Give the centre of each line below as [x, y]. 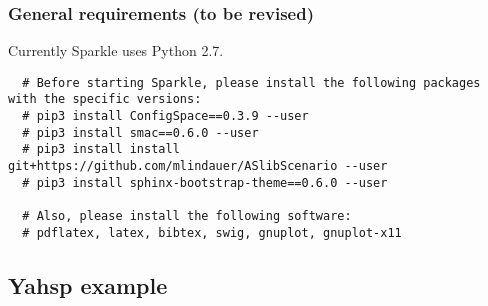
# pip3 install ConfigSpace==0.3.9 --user [165, 116]
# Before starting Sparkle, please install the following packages [251, 82]
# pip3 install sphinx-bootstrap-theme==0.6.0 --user [205, 182]
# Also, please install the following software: [187, 216]
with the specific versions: [105, 99]
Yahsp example [88, 284]
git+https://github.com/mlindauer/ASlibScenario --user [198, 166]
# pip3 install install [101, 149]
